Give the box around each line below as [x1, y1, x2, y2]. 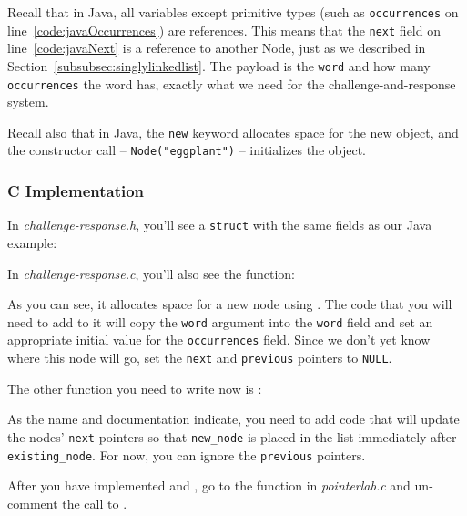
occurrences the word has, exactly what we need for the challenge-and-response [7, 74, 456, 93]
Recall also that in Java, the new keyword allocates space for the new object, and [7, 122, 459, 141]
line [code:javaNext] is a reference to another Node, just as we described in [7, 38, 426, 57]
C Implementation [7, 180, 145, 202]
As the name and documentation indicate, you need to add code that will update [7, 409, 460, 428]
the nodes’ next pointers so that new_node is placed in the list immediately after [7, 427, 457, 446]
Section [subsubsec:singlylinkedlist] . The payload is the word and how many [7, 56, 431, 75]
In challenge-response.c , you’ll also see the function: [7, 263, 295, 283]
